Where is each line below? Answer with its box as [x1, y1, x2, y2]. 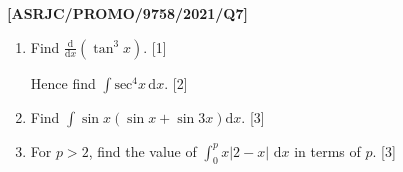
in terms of [294, 140, 361, 161]
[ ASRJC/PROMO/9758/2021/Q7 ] [7, 3, 248, 23]
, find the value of [88, 140, 197, 161]
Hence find [30, 72, 96, 93]
